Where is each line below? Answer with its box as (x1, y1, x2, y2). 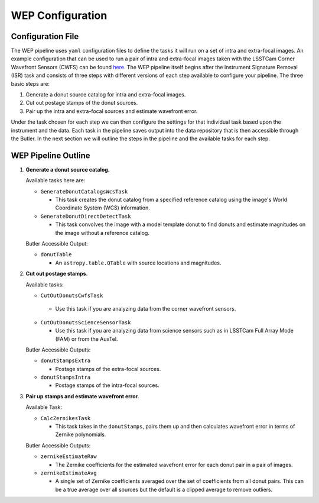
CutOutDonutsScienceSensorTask (40, 319, 131, 325)
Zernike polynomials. (55, 431, 106, 438)
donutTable (40, 251, 72, 258)
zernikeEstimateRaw (40, 453, 97, 460)
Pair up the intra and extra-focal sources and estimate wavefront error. (25, 107, 198, 115)
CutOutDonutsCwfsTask (40, 292, 103, 299)
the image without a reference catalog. (55, 229, 150, 236)
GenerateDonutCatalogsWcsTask (40, 188, 128, 195)
